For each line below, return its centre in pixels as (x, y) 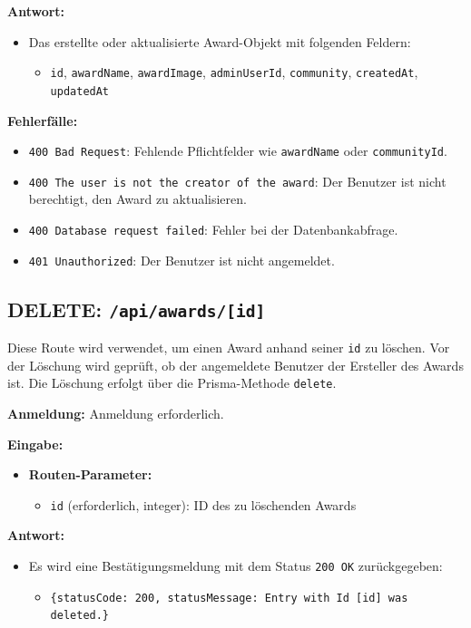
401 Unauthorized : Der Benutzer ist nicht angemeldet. (182, 260)
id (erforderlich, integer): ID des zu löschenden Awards (203, 504)
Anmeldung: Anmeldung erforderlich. (116, 413)
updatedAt (80, 91)
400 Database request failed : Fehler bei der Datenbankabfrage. (213, 229)
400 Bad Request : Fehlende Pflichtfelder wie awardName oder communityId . (238, 151)
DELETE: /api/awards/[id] (137, 309)
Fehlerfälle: (43, 120)
